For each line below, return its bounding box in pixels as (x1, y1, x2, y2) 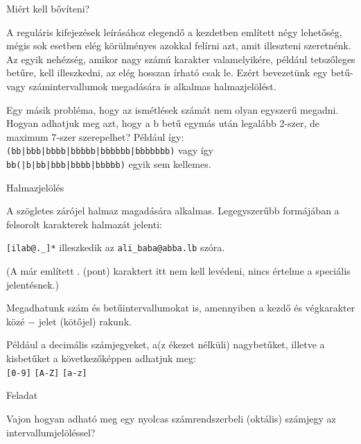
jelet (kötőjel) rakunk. (38, 314, 132, 328)
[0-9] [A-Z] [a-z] (6, 368, 87, 378)
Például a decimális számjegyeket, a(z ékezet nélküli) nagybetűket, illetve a (6, 337, 325, 352)
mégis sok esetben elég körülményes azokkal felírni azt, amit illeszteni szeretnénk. (6, 38, 351, 53)
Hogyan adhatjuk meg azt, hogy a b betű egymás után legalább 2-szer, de (6, 116, 320, 130)
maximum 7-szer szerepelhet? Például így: (6, 129, 184, 144)
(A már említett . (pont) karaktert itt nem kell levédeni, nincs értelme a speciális (6, 264, 351, 278)
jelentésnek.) (6, 277, 59, 291)
